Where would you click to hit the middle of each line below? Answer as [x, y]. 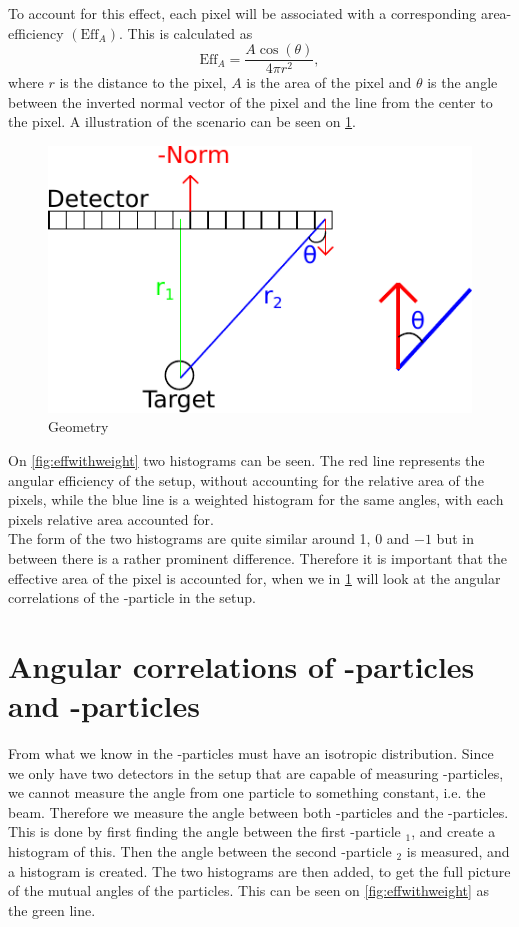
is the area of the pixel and [329, 82]
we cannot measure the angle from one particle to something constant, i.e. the [247, 792]
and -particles [104, 705]
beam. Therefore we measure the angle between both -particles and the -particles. [258, 811]
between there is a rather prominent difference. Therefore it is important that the [257, 557]
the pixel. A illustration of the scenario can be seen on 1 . [182, 121]
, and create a [453, 831]
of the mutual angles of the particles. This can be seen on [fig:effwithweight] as [249, 890]
